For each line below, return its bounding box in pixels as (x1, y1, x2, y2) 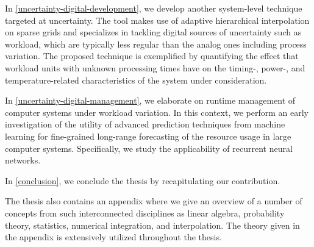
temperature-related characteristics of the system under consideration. (5, 73, 267, 86)
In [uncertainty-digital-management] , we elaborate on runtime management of (5, 94, 296, 107)
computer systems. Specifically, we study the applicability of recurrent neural (5, 141, 293, 154)
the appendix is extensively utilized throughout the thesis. (5, 231, 222, 243)
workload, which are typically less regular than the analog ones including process (5, 37, 307, 50)
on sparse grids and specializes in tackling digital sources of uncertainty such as (5, 26, 302, 38)
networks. (5, 154, 41, 166)
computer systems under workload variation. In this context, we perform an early (5, 106, 309, 118)
